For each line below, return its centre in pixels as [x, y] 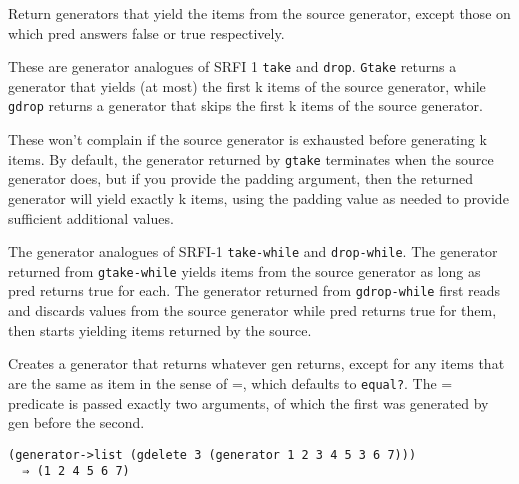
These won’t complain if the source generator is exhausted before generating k [247, 139]
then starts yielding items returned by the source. [160, 329]
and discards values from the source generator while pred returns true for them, [252, 310]
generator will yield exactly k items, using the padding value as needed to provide [258, 197]
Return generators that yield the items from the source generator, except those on [259, 13]
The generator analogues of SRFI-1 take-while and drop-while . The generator [253, 251]
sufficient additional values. [91, 217]
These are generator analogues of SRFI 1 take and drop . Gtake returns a [232, 66]
